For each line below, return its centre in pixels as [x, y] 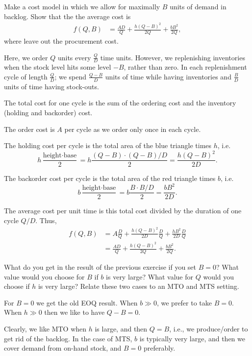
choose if [17, 286]
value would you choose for [44, 276]
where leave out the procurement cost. [61, 40]
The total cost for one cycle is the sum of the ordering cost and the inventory [120, 103]
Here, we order [26, 57]
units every [74, 57]
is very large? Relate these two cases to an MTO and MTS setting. [139, 286]
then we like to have [75, 312]
